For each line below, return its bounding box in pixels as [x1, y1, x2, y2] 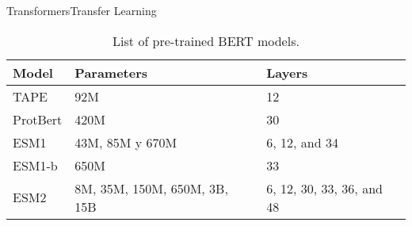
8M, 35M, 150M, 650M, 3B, [74, 178, 228, 197]
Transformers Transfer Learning [6, 2, 157, 18]
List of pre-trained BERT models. [113, 31, 299, 50]
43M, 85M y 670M [74, 132, 177, 151]
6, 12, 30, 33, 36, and [266, 178, 383, 197]
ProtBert [13, 109, 63, 128]
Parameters [74, 63, 148, 82]
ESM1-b [13, 155, 58, 174]
